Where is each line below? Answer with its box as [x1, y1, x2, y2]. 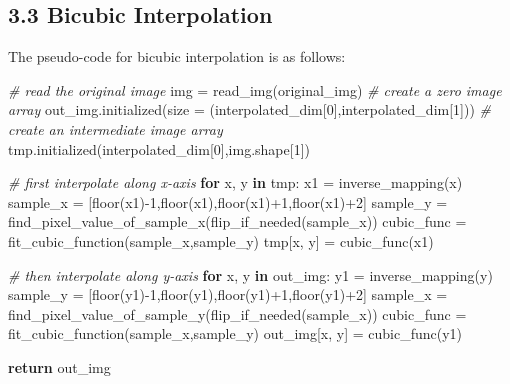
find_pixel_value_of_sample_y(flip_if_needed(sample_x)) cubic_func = [8, 303, 467, 324]
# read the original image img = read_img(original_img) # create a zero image [8, 79, 502, 100]
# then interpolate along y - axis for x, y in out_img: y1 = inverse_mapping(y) [8, 264, 493, 285]
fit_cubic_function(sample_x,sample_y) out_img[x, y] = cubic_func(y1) [8, 323, 463, 344]
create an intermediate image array [8, 118, 223, 139]
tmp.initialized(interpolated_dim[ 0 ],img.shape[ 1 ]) [8, 138, 310, 159]
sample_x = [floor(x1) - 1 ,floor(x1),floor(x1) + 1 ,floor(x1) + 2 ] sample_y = [8, 191, 448, 212]
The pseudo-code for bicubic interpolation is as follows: [8, 46, 346, 67]
